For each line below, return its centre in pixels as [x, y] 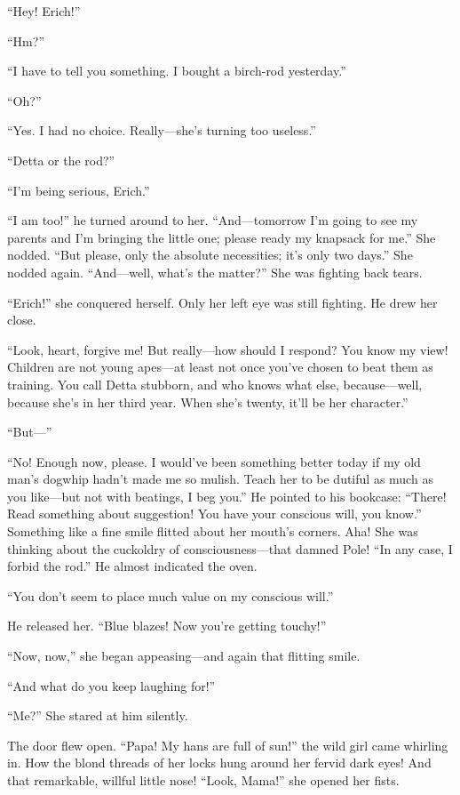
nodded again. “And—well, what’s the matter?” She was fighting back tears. [215, 272]
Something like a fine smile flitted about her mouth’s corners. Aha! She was [213, 531]
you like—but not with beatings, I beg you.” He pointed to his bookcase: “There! [227, 496]
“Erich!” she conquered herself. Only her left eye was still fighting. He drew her [222, 302]
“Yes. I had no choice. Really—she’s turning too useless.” [162, 130]
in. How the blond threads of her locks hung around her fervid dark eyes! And [219, 763]
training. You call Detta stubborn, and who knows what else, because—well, [215, 384]
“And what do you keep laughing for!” [111, 685]
